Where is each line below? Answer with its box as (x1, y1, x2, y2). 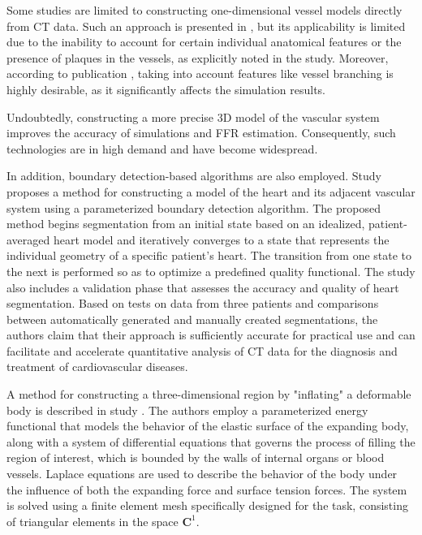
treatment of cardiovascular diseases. (6, 358, 188, 375)
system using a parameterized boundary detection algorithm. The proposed (6, 199, 381, 216)
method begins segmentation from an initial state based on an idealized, (6, 215, 365, 232)
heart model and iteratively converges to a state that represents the (53, 231, 390, 248)
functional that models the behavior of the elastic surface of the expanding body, (6, 417, 409, 434)
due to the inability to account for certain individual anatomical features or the (6, 33, 402, 50)
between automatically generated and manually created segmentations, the (6, 310, 378, 327)
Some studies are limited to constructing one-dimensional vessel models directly (6, 2, 403, 18)
